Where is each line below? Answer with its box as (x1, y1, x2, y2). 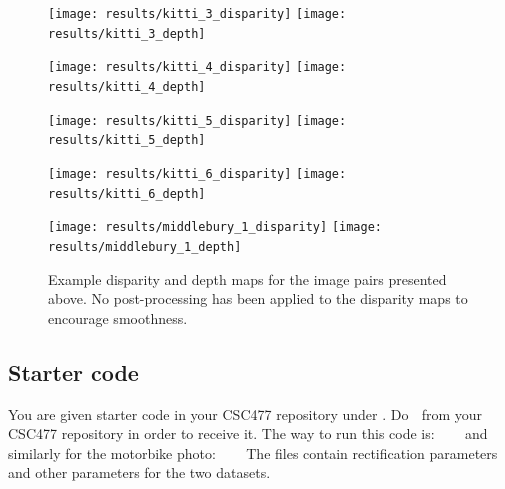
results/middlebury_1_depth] (48, 239, 242, 254)
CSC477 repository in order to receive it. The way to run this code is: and (8, 423, 488, 444)
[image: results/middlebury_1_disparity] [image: (48, 220, 382, 235)
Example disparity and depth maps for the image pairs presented (48, 268, 447, 289)
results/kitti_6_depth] (48, 186, 206, 201)
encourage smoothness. (48, 307, 188, 328)
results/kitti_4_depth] (48, 79, 206, 94)
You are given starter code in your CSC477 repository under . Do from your (8, 403, 482, 424)
